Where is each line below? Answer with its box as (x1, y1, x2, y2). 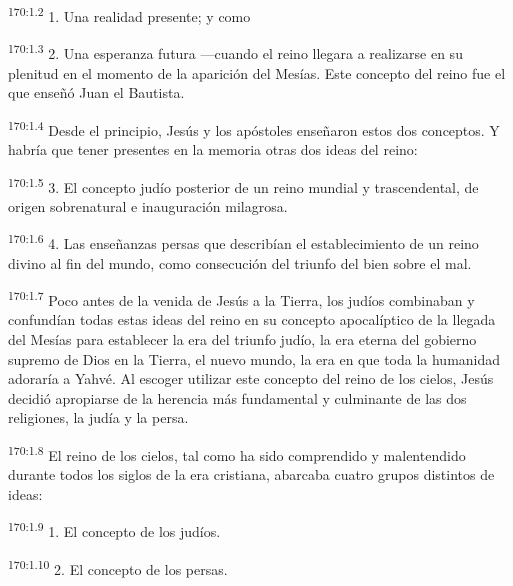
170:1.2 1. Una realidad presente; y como (8, 3, 251, 26)
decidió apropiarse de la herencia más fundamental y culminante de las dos (8, 387, 467, 408)
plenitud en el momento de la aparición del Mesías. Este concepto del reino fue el (8, 62, 506, 83)
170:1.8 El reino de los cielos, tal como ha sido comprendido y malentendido (8, 442, 466, 465)
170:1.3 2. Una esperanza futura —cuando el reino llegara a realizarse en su (8, 40, 463, 63)
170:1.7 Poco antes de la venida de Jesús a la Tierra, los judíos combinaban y (8, 287, 475, 310)
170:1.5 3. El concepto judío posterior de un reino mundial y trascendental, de (8, 173, 479, 197)
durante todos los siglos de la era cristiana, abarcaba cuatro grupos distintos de (8, 464, 495, 485)
